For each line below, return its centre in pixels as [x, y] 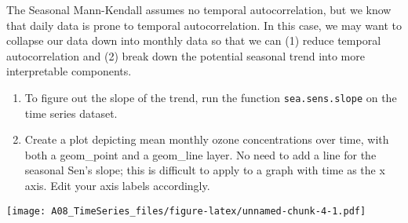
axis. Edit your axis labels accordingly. [117, 185]
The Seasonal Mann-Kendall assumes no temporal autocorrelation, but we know [199, 9]
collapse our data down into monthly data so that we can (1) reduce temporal [194, 40]
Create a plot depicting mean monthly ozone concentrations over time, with [207, 139]
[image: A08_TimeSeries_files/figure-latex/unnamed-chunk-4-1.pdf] [186, 211]
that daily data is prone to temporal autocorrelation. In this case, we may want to [204, 25]
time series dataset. [71, 113]
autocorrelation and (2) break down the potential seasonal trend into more [186, 55]
